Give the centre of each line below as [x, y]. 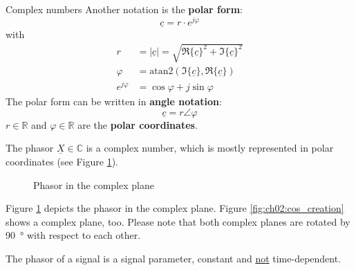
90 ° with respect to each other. [73, 235]
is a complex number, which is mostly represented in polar [210, 148]
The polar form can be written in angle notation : [114, 101]
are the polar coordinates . [138, 124]
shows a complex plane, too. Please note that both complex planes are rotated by [178, 221]
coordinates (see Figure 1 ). [62, 161]
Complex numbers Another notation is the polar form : [124, 9]
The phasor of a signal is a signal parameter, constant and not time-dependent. [174, 258]
